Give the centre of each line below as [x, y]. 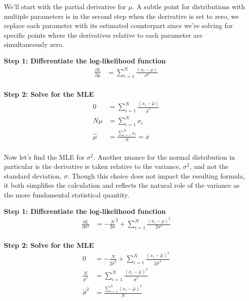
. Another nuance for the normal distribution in [164, 157]
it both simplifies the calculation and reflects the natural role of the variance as [122, 185]
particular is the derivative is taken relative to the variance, [92, 166]
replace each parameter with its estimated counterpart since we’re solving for [118, 25]
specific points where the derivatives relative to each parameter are [103, 35]
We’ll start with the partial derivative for [65, 6]
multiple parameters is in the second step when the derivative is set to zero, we [121, 16]
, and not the [209, 166]
